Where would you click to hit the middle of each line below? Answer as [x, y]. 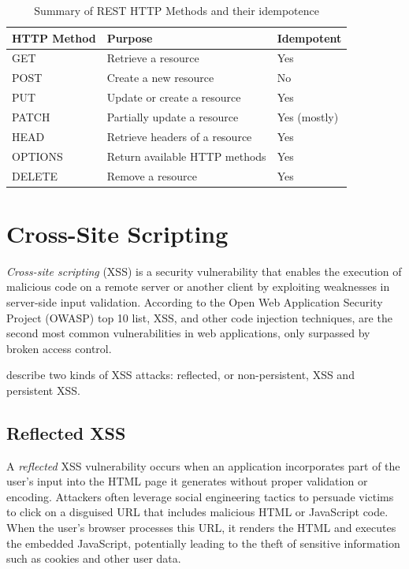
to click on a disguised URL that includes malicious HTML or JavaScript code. [197, 512]
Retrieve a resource [153, 58]
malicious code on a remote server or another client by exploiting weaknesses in [198, 286]
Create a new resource [160, 78]
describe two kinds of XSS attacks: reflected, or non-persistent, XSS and [180, 375]
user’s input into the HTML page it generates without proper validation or [187, 481]
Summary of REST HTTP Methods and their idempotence [177, 10]
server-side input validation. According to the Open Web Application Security [195, 301]
